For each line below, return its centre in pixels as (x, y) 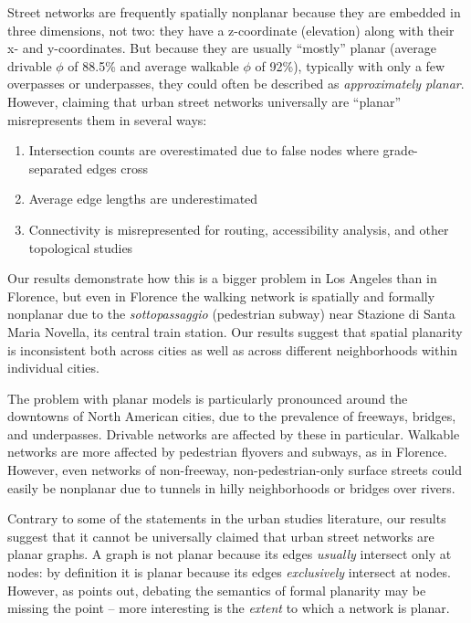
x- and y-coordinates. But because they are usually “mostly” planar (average (222, 48)
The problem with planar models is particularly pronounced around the (208, 398)
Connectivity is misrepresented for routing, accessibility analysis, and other (239, 229)
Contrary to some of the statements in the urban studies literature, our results (227, 518)
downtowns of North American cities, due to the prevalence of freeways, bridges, (232, 416)
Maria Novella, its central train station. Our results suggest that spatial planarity (235, 331)
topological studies (81, 247)
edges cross (117, 168)
